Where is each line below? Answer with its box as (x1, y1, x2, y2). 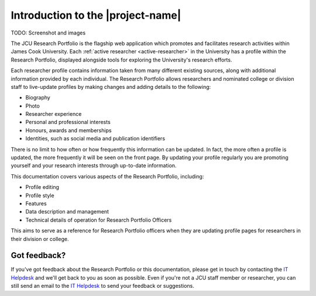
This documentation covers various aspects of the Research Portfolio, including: (11, 173, 204, 180)
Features (25, 199, 47, 207)
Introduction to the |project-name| (11, 9, 181, 22)
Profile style (25, 192, 55, 199)
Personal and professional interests (25, 119, 111, 126)
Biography (25, 94, 51, 101)
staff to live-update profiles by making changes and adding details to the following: (11, 83, 211, 90)
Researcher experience (25, 111, 82, 118)
